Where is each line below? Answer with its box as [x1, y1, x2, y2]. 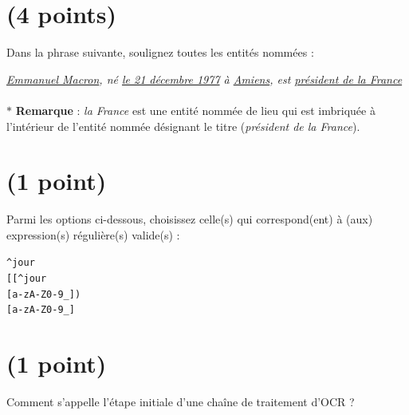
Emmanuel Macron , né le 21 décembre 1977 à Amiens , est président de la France [6, 70, 403, 87]
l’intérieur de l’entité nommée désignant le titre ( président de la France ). [6, 117, 360, 134]
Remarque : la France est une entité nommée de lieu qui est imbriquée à [15, 101, 376, 118]
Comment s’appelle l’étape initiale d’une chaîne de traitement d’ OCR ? [6, 393, 355, 410]
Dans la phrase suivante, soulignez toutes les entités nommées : [6, 44, 314, 61]
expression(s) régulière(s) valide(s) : [6, 226, 180, 243]
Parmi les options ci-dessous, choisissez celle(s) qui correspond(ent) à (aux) [6, 211, 373, 227]
